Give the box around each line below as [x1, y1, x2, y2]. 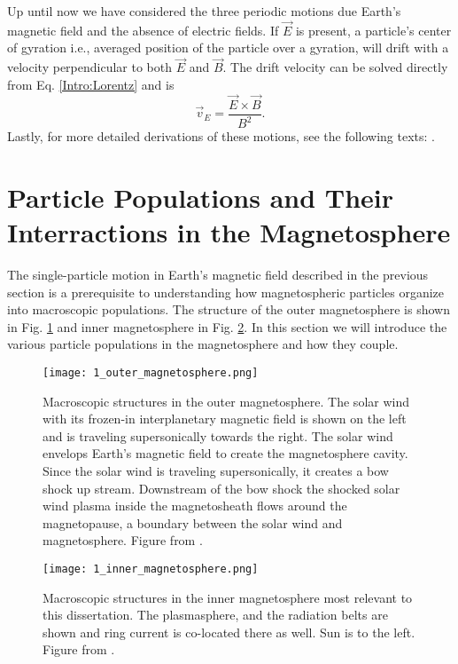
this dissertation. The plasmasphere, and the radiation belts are [43, 605, 388, 624]
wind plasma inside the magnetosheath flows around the [43, 496, 347, 515]
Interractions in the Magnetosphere [7, 214, 451, 249]
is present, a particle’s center [295, 20, 452, 39]
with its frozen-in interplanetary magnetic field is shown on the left [43, 409, 407, 428]
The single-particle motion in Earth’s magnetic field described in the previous [7, 265, 429, 283]
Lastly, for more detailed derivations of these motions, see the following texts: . [7, 127, 435, 146]
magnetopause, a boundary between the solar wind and [43, 513, 343, 532]
